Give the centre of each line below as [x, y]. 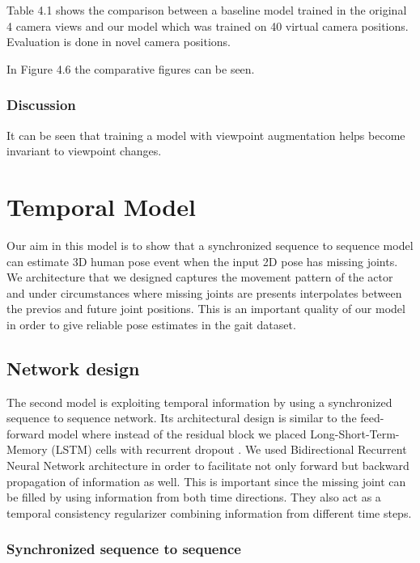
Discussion [41, 105]
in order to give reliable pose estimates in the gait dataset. [151, 324]
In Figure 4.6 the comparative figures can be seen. [131, 68]
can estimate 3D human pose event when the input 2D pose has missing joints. [202, 261]
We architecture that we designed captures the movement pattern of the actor [200, 277]
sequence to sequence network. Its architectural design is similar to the [182, 418]
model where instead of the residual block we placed [177, 433]
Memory [27, 449]
